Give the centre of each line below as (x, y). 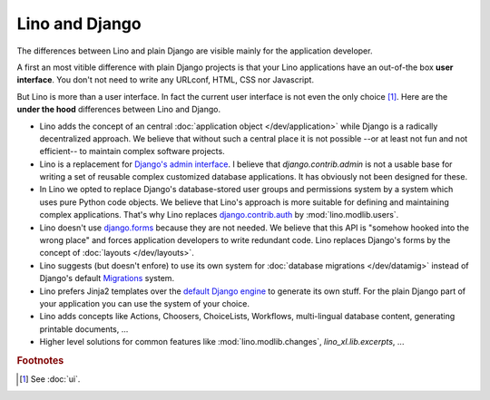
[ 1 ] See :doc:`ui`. (50, 379)
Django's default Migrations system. (107, 278)
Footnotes (40, 360)
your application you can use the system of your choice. (144, 303)
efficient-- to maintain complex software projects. (132, 151)
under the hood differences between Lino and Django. (119, 110)
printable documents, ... (84, 329)
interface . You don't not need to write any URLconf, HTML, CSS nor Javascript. (166, 80)
